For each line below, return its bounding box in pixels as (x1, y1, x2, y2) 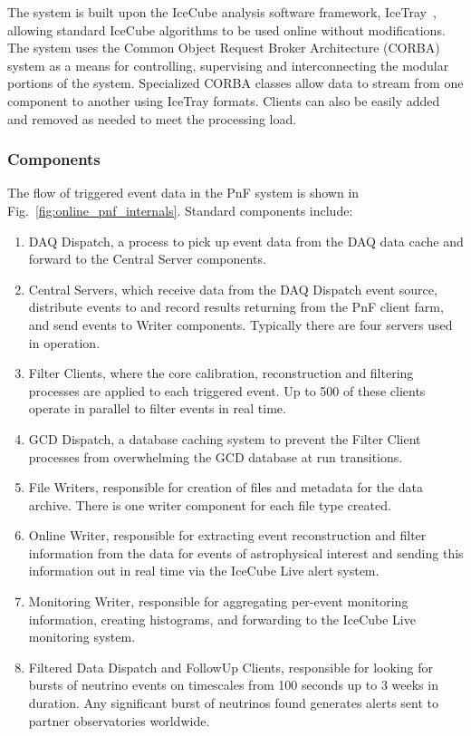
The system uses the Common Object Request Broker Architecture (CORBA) (7, 38, 440, 57)
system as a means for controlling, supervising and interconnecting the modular (7, 55, 449, 74)
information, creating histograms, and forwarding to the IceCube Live (28, 609, 416, 628)
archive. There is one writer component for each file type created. (28, 495, 391, 514)
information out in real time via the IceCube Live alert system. (28, 561, 380, 580)
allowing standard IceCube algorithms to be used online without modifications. (7, 20, 446, 39)
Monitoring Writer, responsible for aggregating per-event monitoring (28, 592, 409, 611)
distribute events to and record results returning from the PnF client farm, (28, 297, 444, 316)
